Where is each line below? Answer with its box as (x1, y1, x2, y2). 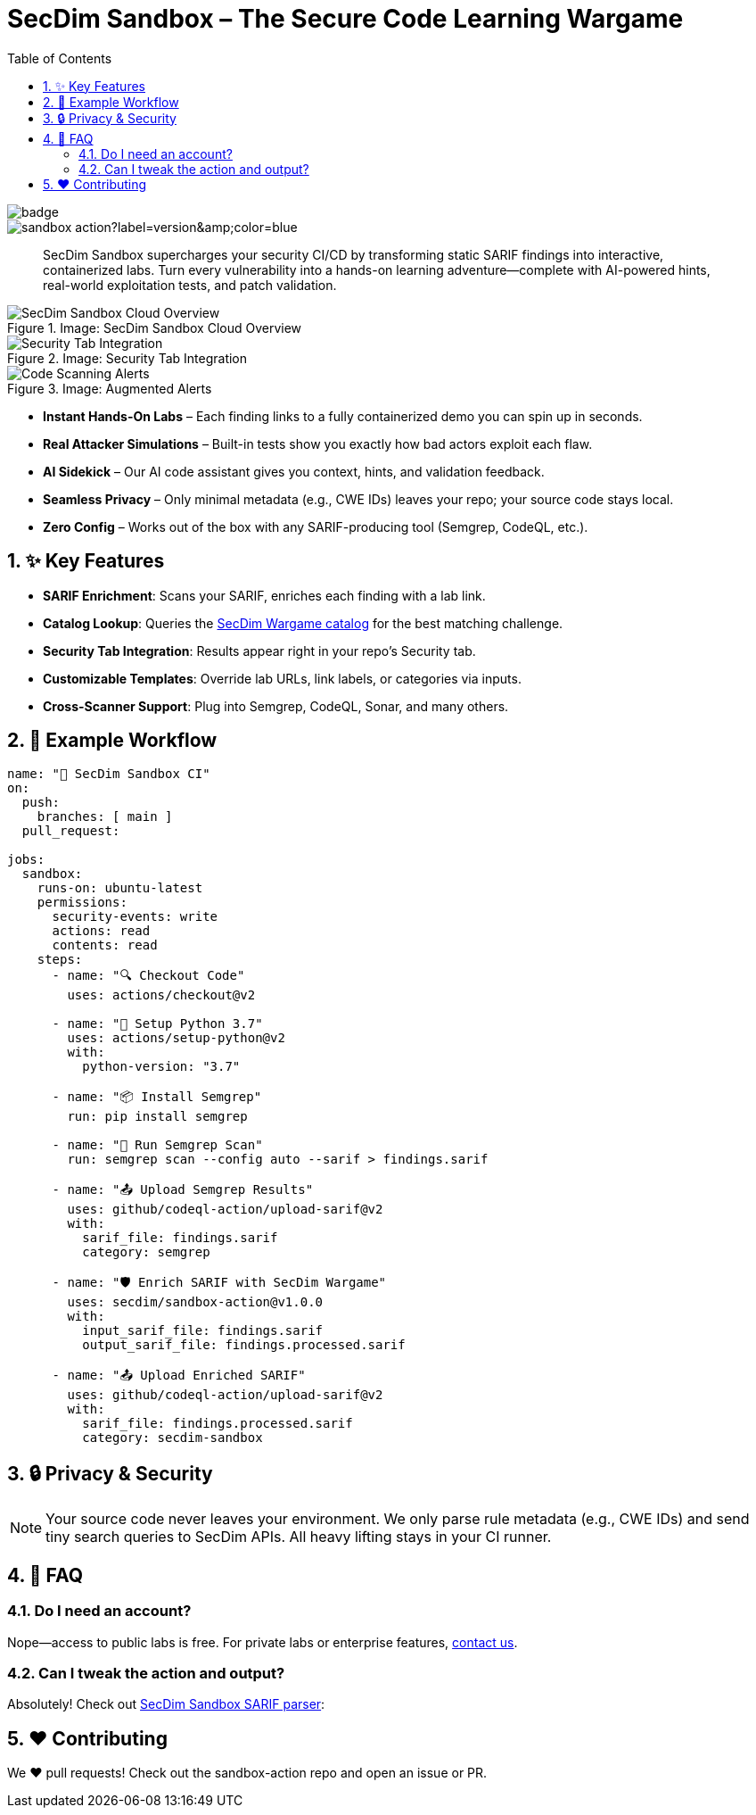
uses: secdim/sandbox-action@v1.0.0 (67, 1295, 324, 1310)
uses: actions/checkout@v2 (67, 988, 256, 1003)
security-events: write (52, 909, 218, 924)
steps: (37, 952, 83, 967)
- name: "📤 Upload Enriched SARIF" (52, 1368, 306, 1383)
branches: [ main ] (37, 809, 173, 825)
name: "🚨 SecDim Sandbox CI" (7, 767, 210, 782)
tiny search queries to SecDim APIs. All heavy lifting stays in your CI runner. (45, 1528, 552, 1546)
